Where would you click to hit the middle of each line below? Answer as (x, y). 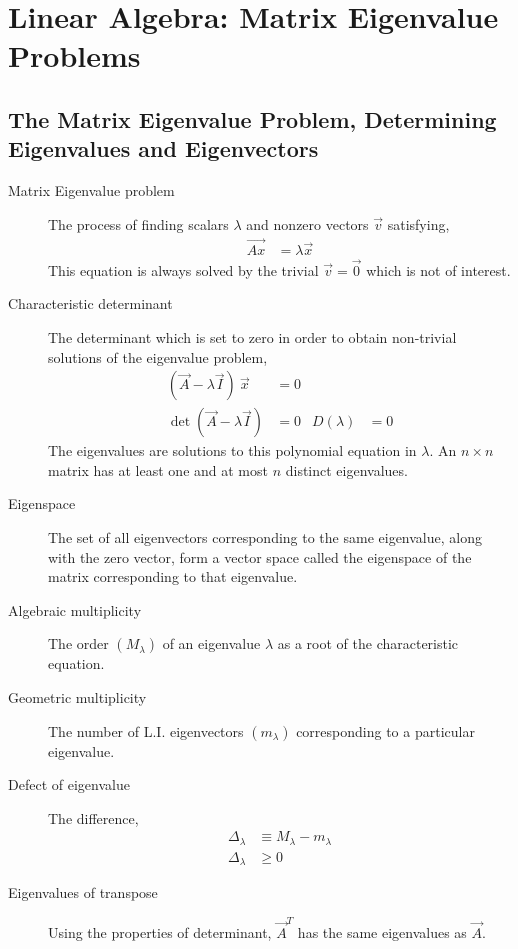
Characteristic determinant (90, 303)
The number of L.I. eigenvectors (146, 730)
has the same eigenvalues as (382, 931)
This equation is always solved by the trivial (183, 269)
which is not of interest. (438, 269)
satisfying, (418, 223)
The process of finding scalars (138, 223)
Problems (74, 55)
